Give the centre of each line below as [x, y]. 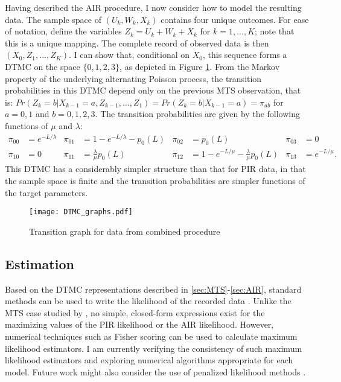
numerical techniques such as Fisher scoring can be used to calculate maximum [151, 336]
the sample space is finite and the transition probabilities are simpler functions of [155, 180]
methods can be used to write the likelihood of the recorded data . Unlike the [148, 301]
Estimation [40, 263]
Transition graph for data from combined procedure [125, 231]
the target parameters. [46, 192]
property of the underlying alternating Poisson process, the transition [133, 78]
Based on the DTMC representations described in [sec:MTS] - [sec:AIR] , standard [153, 289]
